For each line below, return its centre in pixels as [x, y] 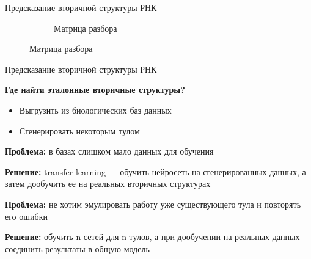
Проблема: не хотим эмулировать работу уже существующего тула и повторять [153, 204]
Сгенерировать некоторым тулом [79, 130]
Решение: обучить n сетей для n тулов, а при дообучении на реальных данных [152, 237]
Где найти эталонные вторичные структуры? [95, 89]
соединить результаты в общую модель [77, 248]
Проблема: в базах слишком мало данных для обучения [109, 151]
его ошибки [26, 216]
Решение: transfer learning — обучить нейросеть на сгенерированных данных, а [155, 171]
